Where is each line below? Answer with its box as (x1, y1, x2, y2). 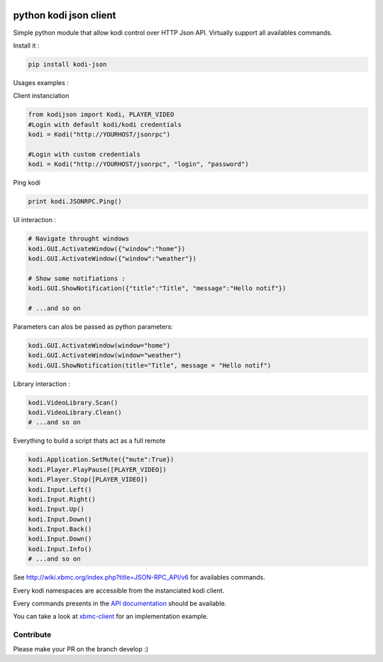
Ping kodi (13, 178, 40, 187)
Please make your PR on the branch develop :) (13, 644, 149, 653)
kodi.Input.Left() (28, 485, 92, 493)
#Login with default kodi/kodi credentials (28, 121, 182, 128)
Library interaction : (13, 380, 71, 388)
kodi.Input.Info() (28, 545, 92, 553)
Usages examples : (13, 78, 69, 87)
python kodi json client (13, 9, 116, 21)
